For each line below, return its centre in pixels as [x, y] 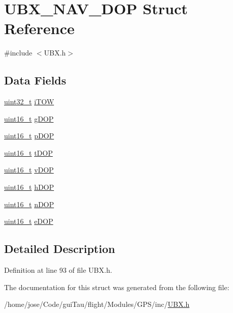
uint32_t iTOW [29, 102]
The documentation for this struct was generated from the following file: [117, 287]
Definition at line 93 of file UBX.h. [58, 270]
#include [18, 53]
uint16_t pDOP [29, 136]
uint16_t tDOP [28, 152]
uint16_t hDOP [29, 187]
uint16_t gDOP [29, 118]
